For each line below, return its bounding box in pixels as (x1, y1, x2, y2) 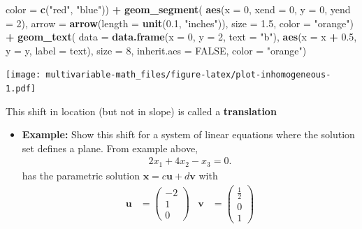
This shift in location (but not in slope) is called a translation (6, 103, 277, 118)
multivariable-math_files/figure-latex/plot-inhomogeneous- (45, 70, 331, 80)
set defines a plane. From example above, (22, 140, 198, 155)
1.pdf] (6, 84, 36, 94)
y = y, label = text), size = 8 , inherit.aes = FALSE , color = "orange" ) (6, 43, 307, 57)
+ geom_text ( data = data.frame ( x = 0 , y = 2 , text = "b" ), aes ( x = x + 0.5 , (6, 29, 357, 44)
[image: (6, 70, 41, 80)
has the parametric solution (22, 168, 140, 182)
